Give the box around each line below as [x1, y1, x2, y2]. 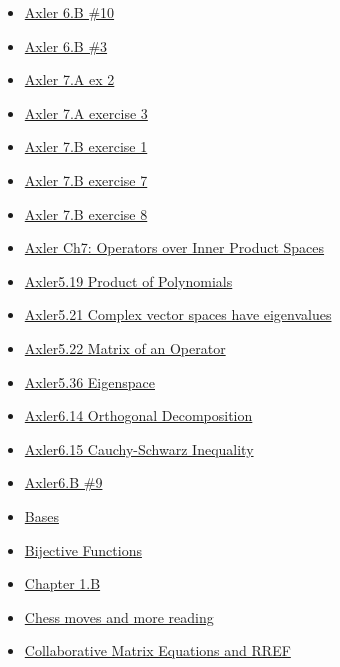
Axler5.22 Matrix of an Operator [24, 337, 226, 358]
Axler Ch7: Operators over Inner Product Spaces [24, 237, 325, 258]
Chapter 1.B [24, 573, 101, 594]
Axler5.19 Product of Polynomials [24, 270, 233, 291]
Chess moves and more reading [24, 606, 214, 627]
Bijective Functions [24, 539, 142, 560]
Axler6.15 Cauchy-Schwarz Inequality [24, 438, 254, 459]
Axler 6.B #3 [24, 35, 108, 56]
